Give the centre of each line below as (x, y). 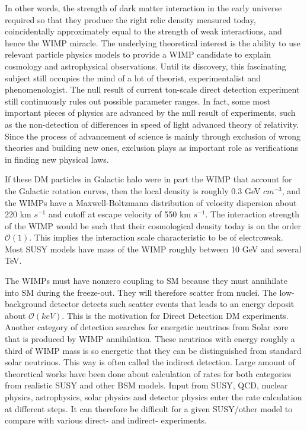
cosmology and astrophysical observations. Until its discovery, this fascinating (145, 66)
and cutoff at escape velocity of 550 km (119, 214)
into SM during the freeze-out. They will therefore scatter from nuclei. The (141, 292)
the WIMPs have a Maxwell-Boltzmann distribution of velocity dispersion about (151, 202)
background (26, 304)
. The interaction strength (252, 214)
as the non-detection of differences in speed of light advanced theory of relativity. (152, 124)
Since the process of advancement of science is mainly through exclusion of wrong (153, 136)
